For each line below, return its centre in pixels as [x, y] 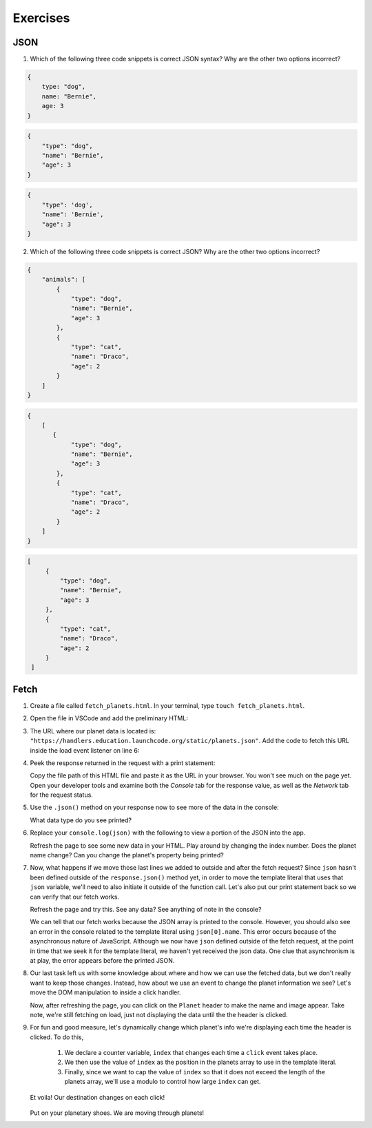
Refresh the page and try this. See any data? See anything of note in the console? [146, 909]
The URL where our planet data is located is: [93, 731]
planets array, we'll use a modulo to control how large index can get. [163, 1082]
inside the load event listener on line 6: [85, 750]
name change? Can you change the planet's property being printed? [127, 855]
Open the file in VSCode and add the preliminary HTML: [109, 718]
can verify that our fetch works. [75, 897]
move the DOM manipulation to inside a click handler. [105, 992]
